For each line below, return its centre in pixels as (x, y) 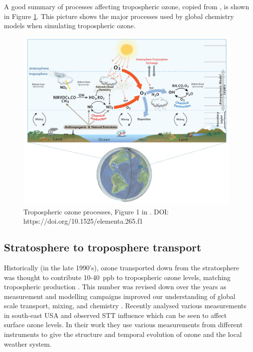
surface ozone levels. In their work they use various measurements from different (123, 325)
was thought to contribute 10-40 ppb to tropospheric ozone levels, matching (117, 277)
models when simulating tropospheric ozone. (70, 26)
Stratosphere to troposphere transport (103, 247)
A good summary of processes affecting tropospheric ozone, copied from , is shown (126, 6)
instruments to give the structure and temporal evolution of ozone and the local (123, 334)
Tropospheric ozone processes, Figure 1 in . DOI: (96, 211)
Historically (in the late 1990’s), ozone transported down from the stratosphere (122, 267)
